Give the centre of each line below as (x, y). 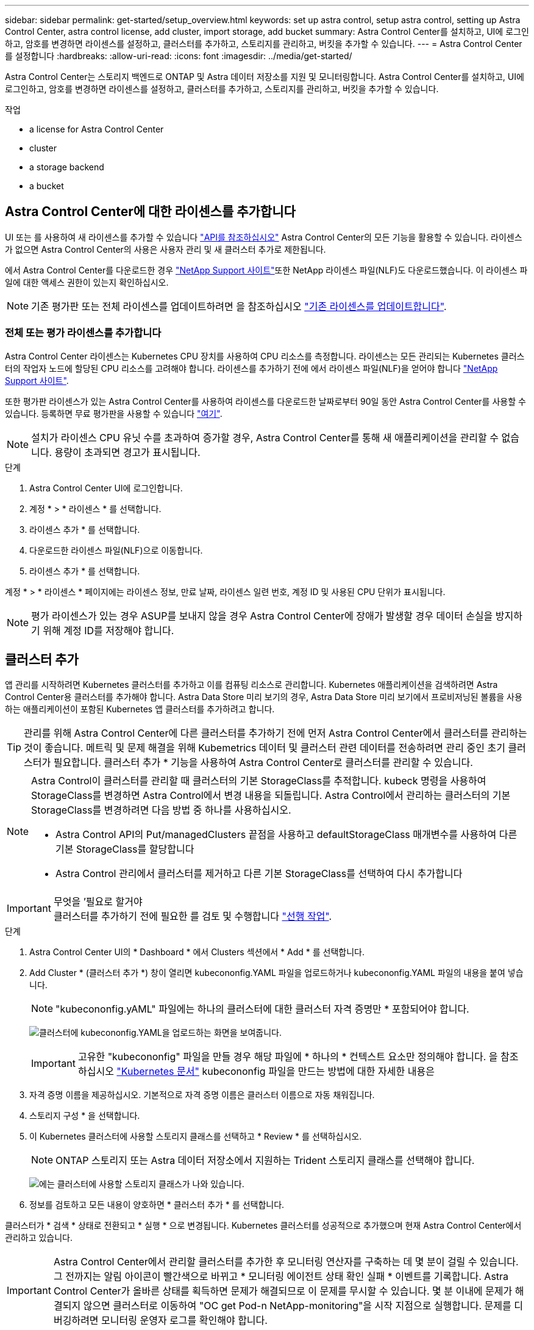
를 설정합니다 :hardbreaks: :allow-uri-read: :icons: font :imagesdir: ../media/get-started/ (179, 56)
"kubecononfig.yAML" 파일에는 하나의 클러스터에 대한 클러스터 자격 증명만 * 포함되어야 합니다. (262, 1009)
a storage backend (67, 167)
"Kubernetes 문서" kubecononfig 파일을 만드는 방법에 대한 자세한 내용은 (276, 1072)
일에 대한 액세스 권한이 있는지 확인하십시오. (87, 282)
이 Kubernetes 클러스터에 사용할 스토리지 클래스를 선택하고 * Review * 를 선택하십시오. (196, 1137)
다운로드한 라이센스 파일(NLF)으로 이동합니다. (116, 550)
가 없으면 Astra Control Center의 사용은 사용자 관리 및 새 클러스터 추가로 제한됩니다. (166, 249)
